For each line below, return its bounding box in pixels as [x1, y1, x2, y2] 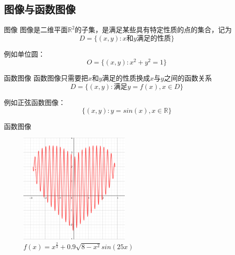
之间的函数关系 [164, 73, 212, 83]
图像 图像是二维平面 [4, 24, 68, 35]
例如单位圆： [4, 48, 45, 59]
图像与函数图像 [4, 1, 76, 17]
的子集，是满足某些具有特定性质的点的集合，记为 [75, 24, 232, 35]
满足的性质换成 [102, 73, 150, 83]
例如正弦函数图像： [4, 97, 65, 107]
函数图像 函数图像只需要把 [4, 73, 88, 83]
